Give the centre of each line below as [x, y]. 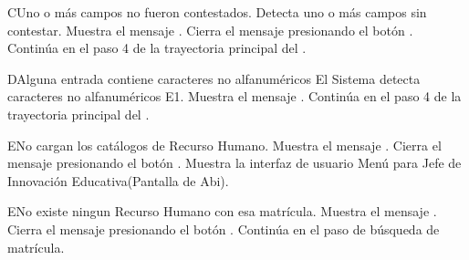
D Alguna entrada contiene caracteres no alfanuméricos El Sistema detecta [214, 78]
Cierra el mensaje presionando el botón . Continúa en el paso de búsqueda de [224, 229]
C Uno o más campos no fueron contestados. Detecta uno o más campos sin [217, 12]
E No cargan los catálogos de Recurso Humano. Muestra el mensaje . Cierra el [224, 145]
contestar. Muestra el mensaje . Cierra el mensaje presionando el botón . [210, 30]
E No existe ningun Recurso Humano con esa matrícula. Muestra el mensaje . [222, 211]
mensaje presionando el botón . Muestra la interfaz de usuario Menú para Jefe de [234, 163]
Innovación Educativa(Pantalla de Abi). [118, 180]
